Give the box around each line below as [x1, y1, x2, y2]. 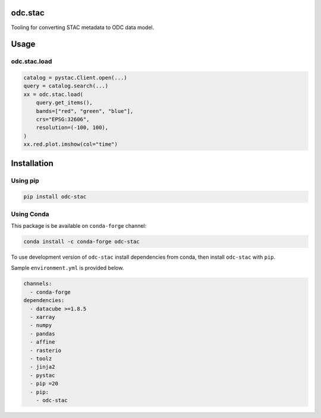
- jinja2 [30, 363, 55, 370]
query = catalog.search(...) [23, 83, 109, 89]
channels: [23, 280, 52, 287]
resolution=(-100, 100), [36, 124, 109, 131]
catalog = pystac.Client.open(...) [23, 74, 127, 81]
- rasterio [30, 347, 62, 354]
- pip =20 [30, 381, 59, 387]
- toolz [30, 355, 52, 362]
